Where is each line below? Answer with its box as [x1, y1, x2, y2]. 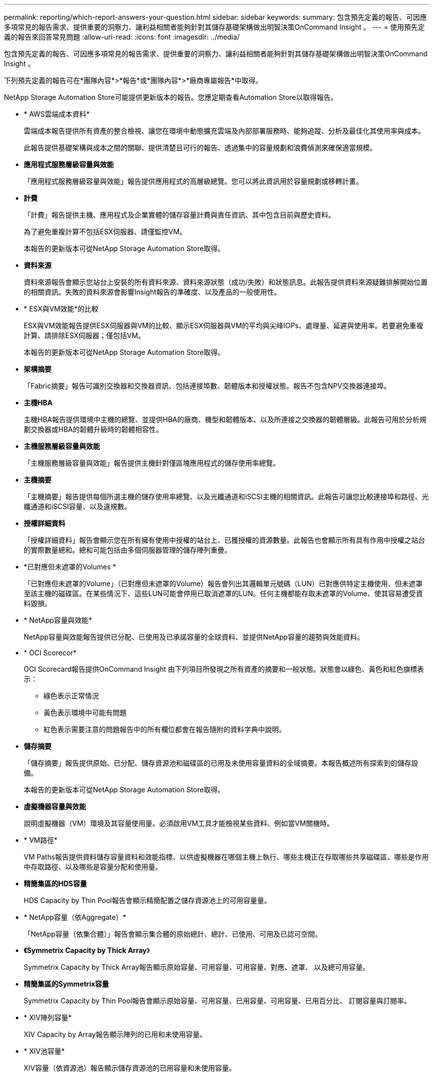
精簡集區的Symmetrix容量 [24, 980, 109, 988]
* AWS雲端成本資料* [24, 110, 90, 118]
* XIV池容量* [24, 1047, 65, 1055]
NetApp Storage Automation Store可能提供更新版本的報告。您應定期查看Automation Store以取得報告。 [4, 93, 338, 101]
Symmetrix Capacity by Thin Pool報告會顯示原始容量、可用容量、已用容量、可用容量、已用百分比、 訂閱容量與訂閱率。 [24, 996, 411, 1005]
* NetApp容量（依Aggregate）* [24, 913, 127, 921]
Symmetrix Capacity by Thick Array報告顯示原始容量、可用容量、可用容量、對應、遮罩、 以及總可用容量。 [24, 963, 370, 971]
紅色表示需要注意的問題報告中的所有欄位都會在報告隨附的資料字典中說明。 [43, 725, 286, 733]
